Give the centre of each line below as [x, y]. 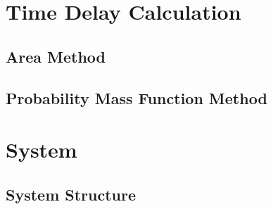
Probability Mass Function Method [136, 97]
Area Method [56, 56]
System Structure [71, 194]
